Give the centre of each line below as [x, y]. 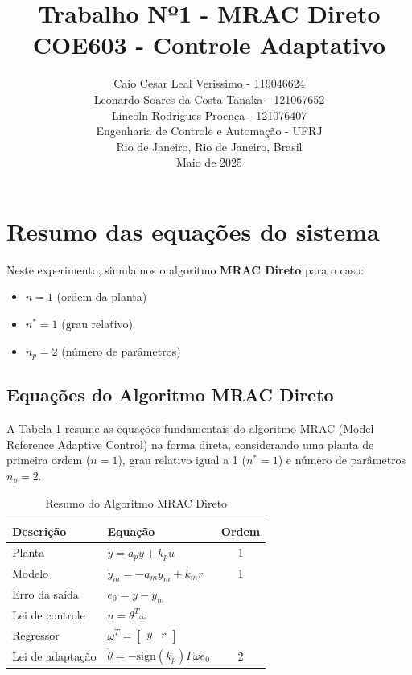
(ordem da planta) [102, 296]
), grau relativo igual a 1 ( [182, 460]
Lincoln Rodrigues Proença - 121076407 [209, 115]
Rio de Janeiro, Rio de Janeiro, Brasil [209, 146]
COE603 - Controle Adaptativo [209, 45]
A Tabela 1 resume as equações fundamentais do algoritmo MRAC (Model [190, 428]
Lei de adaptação [54, 656]
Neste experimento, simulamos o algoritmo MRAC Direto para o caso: [185, 269]
